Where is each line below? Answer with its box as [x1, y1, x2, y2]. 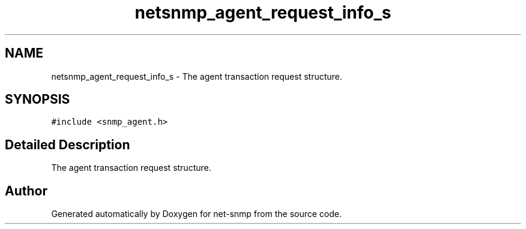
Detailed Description [5, 137, 130, 152]
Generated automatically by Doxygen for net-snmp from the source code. [51, 209, 342, 219]
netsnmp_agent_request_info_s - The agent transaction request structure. [51, 71, 342, 82]
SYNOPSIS [5, 92, 70, 107]
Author [5, 183, 47, 198]
